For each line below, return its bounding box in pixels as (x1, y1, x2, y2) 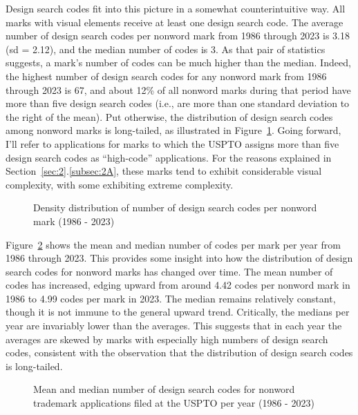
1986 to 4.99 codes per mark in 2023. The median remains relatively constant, (6, 291, 336, 305)
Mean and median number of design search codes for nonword (33, 382, 295, 396)
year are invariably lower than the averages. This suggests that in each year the (6, 318, 342, 333)
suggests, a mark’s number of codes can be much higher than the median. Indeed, (6, 55, 351, 70)
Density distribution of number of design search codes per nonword (33, 200, 317, 215)
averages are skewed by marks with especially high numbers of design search (6, 331, 328, 346)
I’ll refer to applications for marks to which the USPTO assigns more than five (6, 136, 339, 151)
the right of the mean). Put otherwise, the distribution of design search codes (6, 109, 333, 124)
